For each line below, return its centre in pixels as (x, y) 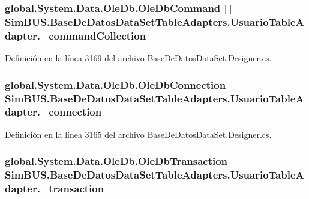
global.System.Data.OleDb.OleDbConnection (115, 84)
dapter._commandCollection (76, 35)
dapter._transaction (55, 189)
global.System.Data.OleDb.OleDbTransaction (116, 161)
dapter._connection (53, 112)
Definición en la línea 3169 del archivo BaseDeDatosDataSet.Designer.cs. (138, 58)
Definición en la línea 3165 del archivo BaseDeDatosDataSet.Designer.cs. (138, 134)
